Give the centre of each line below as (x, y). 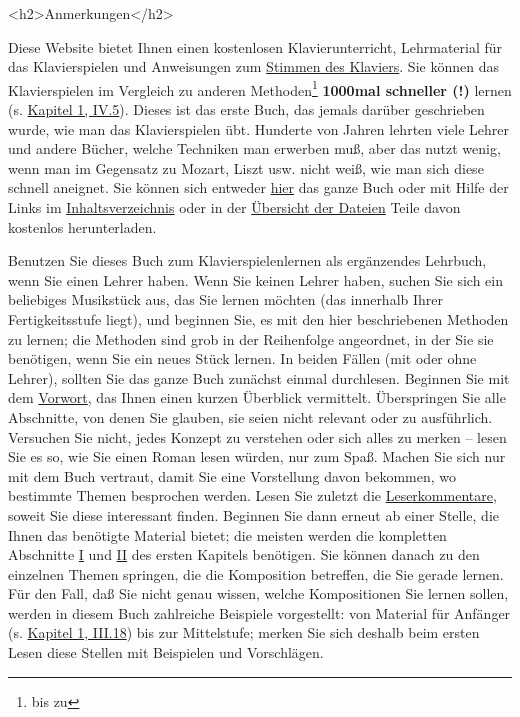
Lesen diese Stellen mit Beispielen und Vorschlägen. (166, 652)
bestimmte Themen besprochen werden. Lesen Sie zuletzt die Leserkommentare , (252, 495)
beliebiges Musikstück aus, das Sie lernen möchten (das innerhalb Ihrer (226, 299)
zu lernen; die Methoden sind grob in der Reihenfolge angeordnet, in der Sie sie (251, 338)
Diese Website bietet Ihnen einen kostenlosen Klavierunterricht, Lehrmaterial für (255, 46)
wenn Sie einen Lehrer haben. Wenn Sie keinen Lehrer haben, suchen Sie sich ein (255, 279)
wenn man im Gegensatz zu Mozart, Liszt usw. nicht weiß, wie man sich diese (246, 167)
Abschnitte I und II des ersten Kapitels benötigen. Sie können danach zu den (244, 554)
